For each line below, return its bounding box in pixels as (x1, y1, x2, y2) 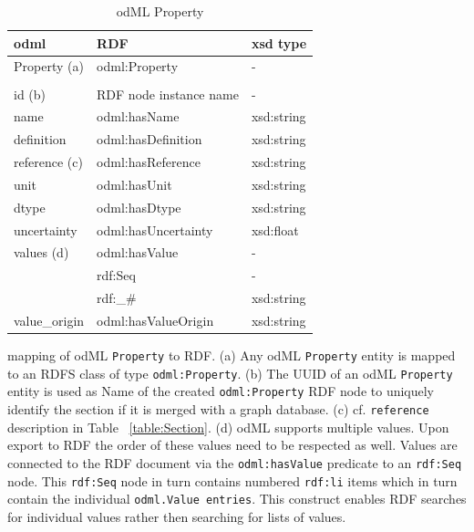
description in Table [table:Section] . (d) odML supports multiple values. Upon (7, 417, 449, 436)
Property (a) (14, 57, 84, 76)
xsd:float (251, 220, 299, 239)
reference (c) (14, 152, 83, 172)
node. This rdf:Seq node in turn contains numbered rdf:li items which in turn (7, 471, 458, 490)
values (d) (14, 243, 69, 262)
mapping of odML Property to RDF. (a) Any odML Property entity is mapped (7, 346, 456, 365)
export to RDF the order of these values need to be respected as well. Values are (7, 435, 458, 454)
